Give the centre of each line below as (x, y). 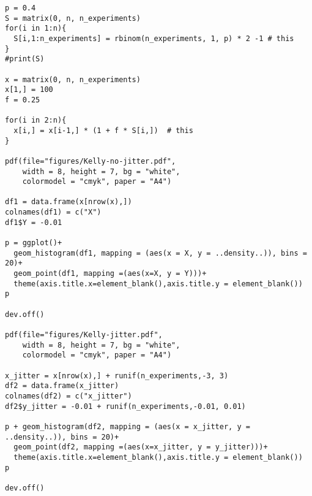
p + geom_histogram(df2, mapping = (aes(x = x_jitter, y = (128, 426)
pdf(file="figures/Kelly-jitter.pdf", (84, 335)
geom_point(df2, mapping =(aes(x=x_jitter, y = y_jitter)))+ (141, 447)
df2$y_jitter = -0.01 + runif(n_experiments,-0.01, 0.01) (125, 406)
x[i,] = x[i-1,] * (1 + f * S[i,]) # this (103, 130)
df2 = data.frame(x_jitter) (62, 386)
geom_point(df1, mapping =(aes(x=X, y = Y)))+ (110, 274)
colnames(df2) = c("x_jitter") (69, 396)
